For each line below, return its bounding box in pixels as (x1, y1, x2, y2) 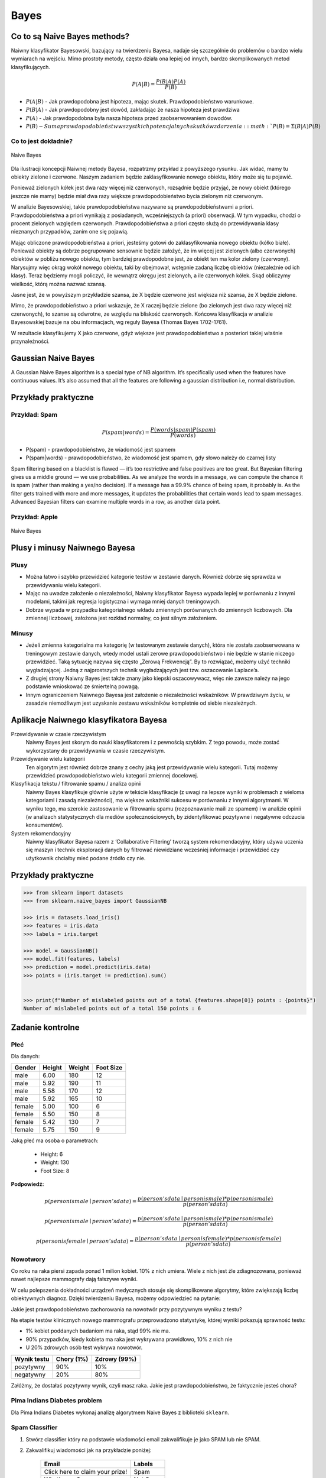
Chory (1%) (56, 1354, 89, 1363)
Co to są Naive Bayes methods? (11, 31, 130, 41)
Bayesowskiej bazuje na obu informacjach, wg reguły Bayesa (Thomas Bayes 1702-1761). (11, 319, 227, 326)
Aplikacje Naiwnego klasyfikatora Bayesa (11, 715, 168, 725)
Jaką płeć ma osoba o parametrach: (11, 1137, 99, 1144)
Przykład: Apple (11, 513, 58, 521)
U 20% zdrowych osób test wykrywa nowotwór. (25, 1344, 143, 1351)
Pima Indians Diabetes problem (11, 1396, 103, 1405)
